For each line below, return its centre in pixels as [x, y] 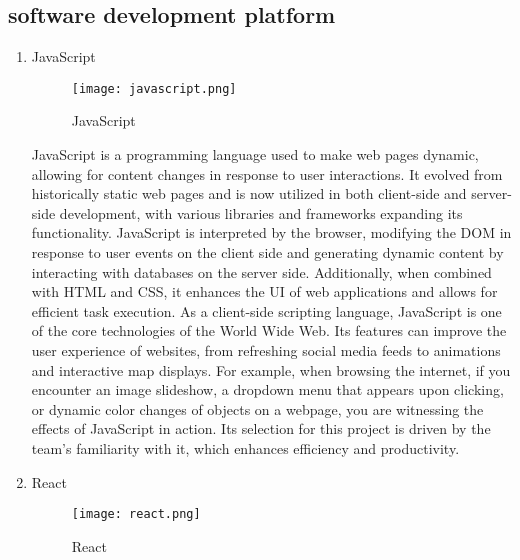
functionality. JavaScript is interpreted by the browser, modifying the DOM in [271, 232]
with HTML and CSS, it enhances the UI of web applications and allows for [264, 291]
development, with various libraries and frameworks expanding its [261, 212]
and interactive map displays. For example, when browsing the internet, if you [271, 369]
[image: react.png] [136, 514]
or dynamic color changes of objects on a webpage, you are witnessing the [257, 408]
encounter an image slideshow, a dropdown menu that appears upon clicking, [267, 389]
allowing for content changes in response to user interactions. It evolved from [267, 173]
